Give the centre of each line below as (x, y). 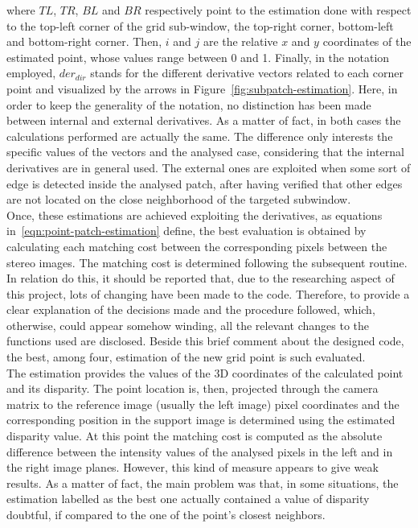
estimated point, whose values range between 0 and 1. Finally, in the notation (198, 57)
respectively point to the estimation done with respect (278, 10)
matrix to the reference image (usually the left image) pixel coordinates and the (203, 404)
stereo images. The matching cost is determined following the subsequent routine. (207, 262)
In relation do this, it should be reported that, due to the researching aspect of (201, 278)
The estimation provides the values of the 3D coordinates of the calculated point (205, 372)
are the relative (240, 41)
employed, (31, 73)
